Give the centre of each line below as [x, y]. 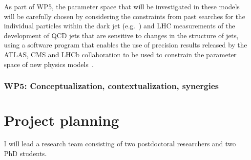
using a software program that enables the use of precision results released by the [125, 45]
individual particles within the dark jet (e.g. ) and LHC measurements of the [120, 26]
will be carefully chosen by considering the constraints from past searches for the [125, 16]
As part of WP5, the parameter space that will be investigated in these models [122, 6]
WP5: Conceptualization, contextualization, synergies [111, 86]
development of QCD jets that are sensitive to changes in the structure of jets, [121, 35]
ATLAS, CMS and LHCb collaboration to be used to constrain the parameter [120, 54]
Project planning [62, 120]
